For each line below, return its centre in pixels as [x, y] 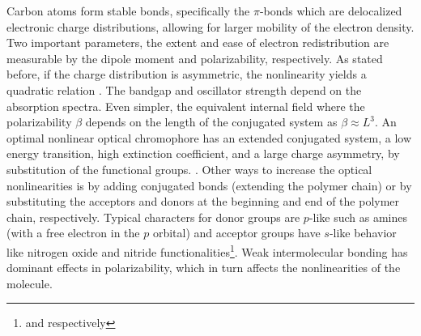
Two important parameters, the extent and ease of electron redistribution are [198, 43]
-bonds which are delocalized [331, 11]
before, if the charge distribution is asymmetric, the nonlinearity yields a [187, 74]
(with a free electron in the [73, 233]
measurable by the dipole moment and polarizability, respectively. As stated [195, 58]
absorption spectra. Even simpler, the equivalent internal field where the [186, 106]
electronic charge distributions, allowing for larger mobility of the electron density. [210, 26]
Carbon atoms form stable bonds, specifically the [128, 11]
